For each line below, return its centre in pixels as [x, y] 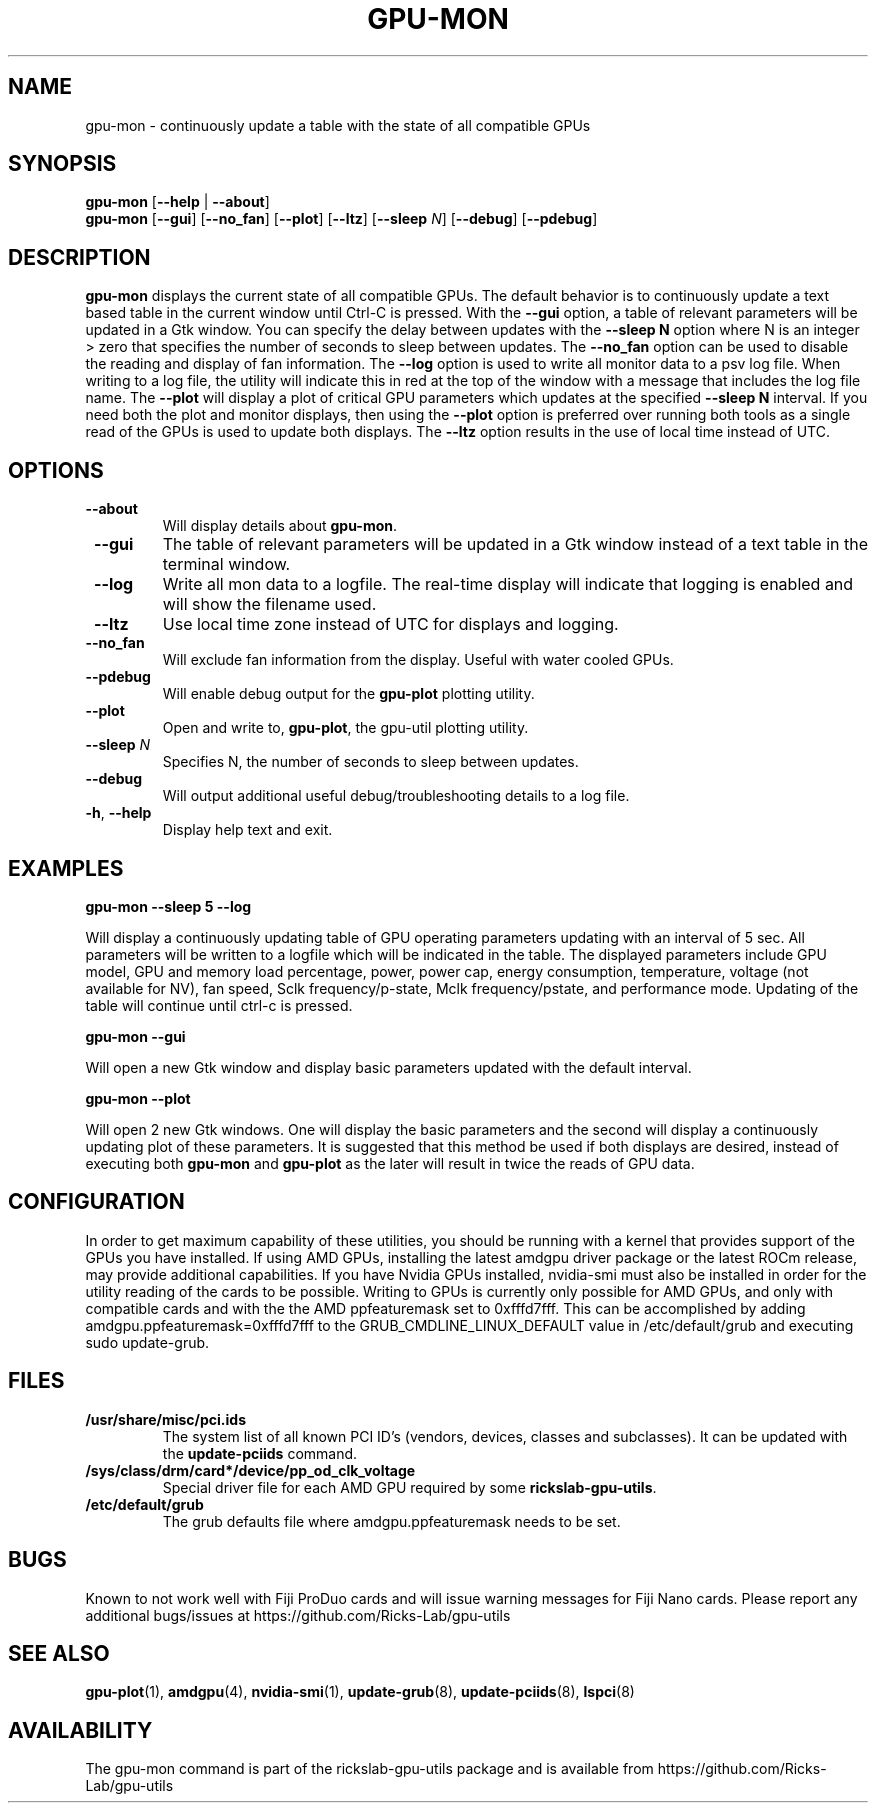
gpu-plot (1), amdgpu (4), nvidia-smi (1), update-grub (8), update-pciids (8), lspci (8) [360, 1692]
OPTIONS [56, 470]
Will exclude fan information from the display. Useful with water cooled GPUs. [418, 660]
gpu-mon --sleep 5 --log [168, 906]
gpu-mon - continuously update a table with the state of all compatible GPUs [338, 125]
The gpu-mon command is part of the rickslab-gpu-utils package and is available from [369, 1769]
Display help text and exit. [247, 830]
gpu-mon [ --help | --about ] [177, 202]
